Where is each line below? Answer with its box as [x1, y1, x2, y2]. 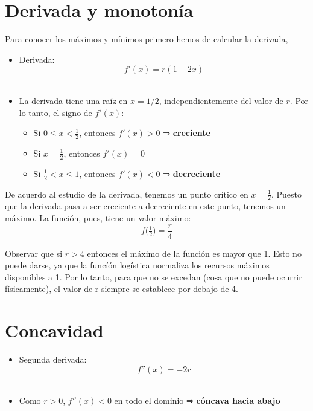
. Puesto [271, 187, 302, 200]
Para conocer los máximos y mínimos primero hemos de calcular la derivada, [5, 33, 288, 45]
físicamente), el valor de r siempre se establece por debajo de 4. [5, 282, 238, 295]
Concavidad [5, 318, 104, 343]
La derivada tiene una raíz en [19, 94, 128, 106]
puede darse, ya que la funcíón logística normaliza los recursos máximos [5, 259, 270, 271]
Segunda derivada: [19, 353, 87, 366]
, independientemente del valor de [159, 94, 283, 106]
